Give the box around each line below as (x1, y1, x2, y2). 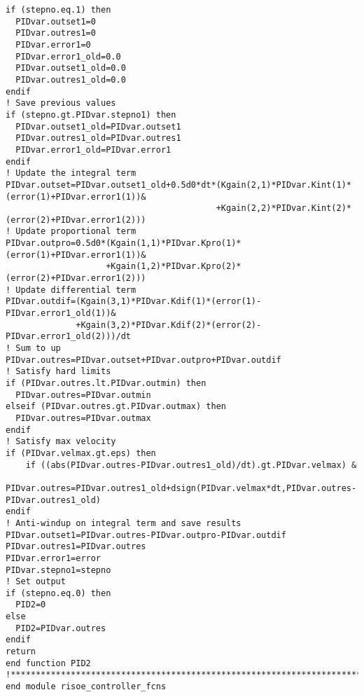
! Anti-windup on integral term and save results (6, 518, 241, 528)
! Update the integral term (6, 168, 136, 179)
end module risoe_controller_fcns (6, 682, 167, 692)
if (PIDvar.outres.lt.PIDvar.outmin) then (6, 378, 206, 388)
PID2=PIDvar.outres (15, 623, 106, 633)
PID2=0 (15, 600, 46, 610)
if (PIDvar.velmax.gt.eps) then (6, 448, 156, 458)
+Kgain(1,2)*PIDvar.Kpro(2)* (106, 261, 241, 272)
